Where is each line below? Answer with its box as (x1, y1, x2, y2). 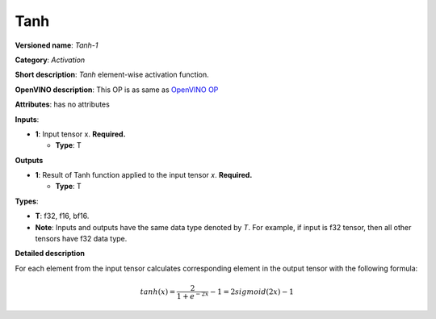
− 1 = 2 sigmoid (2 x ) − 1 (210, 287, 295, 296)
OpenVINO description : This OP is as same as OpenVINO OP (15, 85, 219, 94)
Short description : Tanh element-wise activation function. (15, 69, 209, 80)
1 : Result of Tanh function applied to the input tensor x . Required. (35, 170, 253, 180)
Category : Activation (15, 55, 86, 65)
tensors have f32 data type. (35, 234, 128, 244)
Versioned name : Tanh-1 (15, 40, 99, 50)
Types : (15, 196, 39, 206)
